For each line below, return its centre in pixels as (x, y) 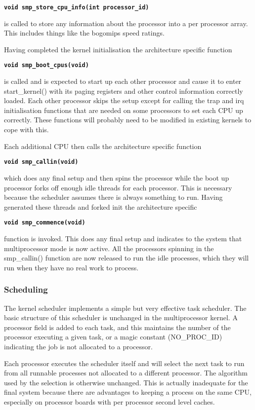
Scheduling (26, 289)
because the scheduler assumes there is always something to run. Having (113, 197)
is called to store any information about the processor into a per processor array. (126, 23)
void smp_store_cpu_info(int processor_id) (77, 7)
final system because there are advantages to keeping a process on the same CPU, (128, 392)
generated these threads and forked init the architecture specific (101, 206)
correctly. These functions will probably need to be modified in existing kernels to (128, 120)
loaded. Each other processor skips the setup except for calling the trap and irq (124, 100)
